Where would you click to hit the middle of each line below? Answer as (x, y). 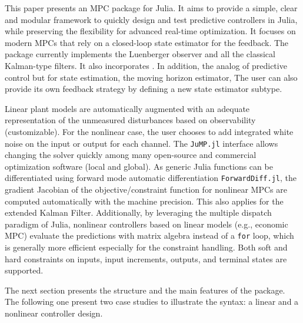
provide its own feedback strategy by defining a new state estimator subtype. (144, 89)
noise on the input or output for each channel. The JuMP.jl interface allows (141, 143)
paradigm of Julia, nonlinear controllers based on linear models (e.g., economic (146, 224)
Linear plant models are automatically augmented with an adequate (127, 108)
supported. (24, 270)
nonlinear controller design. (54, 313)
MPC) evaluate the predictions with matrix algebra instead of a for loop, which (149, 235)
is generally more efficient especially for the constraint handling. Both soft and (146, 247)
